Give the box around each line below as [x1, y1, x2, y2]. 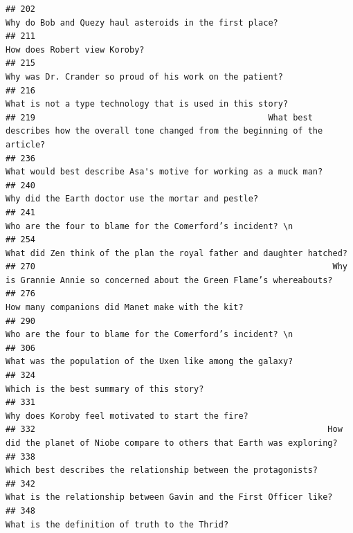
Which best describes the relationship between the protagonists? [6, 465, 318, 476]
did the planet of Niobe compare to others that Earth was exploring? [6, 438, 338, 448]
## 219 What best [6, 112, 313, 123]
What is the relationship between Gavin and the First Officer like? [6, 492, 333, 503]
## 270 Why [6, 262, 347, 272]
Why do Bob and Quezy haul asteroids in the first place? [6, 17, 278, 28]
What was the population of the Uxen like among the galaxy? [6, 356, 293, 367]
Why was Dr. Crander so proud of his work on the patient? [6, 71, 283, 82]
